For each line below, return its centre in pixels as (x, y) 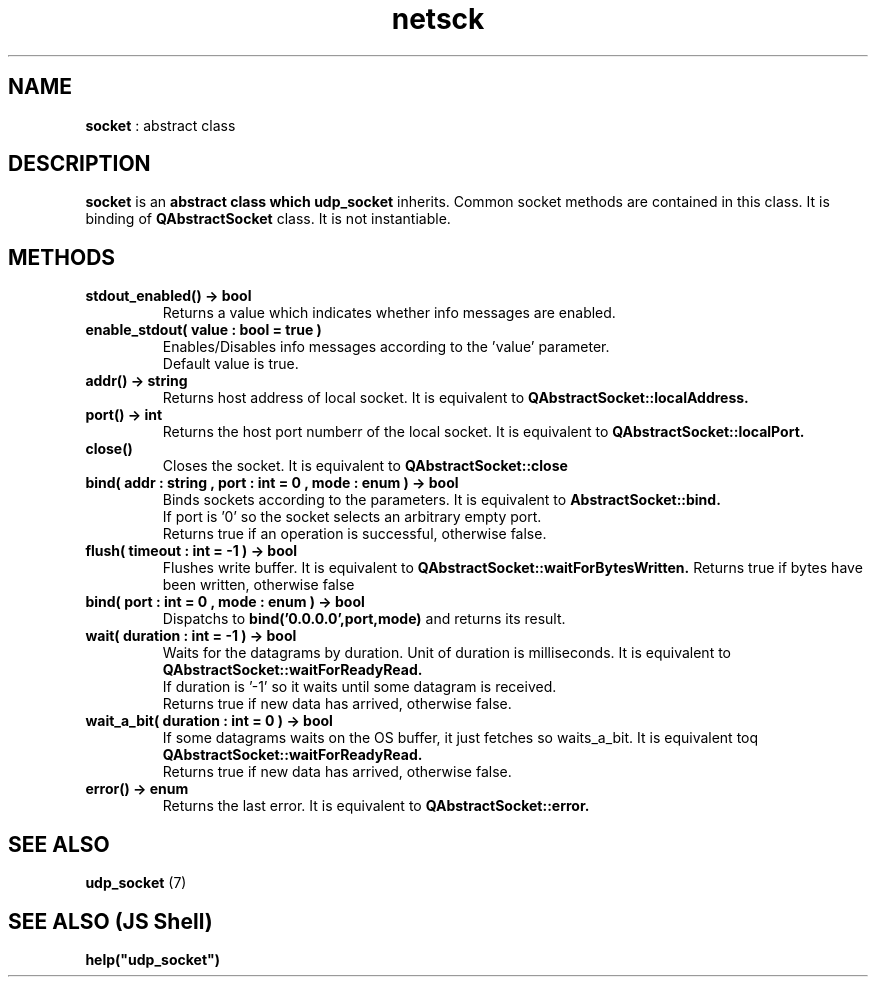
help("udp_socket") (153, 959)
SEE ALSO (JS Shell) (110, 921)
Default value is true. (230, 364)
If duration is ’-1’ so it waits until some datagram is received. (359, 687)
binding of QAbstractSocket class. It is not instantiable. (268, 219)
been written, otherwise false (258, 585)
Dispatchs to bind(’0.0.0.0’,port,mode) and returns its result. (364, 619)
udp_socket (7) (136, 883)
